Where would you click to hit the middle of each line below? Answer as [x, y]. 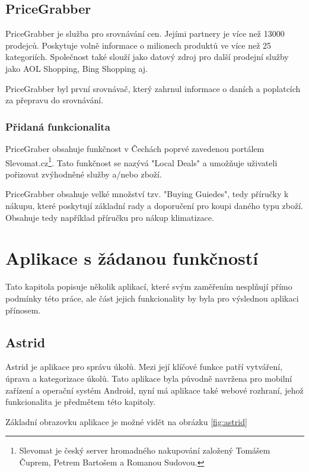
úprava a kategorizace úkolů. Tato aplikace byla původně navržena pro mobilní [149, 378]
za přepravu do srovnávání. [55, 100]
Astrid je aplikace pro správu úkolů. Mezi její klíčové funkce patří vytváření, [144, 367]
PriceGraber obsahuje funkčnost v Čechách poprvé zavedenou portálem [135, 148]
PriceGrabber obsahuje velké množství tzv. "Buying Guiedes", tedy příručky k [147, 194]
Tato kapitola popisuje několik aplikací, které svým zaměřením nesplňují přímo [149, 286]
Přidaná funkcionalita [58, 126]
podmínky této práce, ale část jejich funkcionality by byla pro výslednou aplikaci [152, 298]
